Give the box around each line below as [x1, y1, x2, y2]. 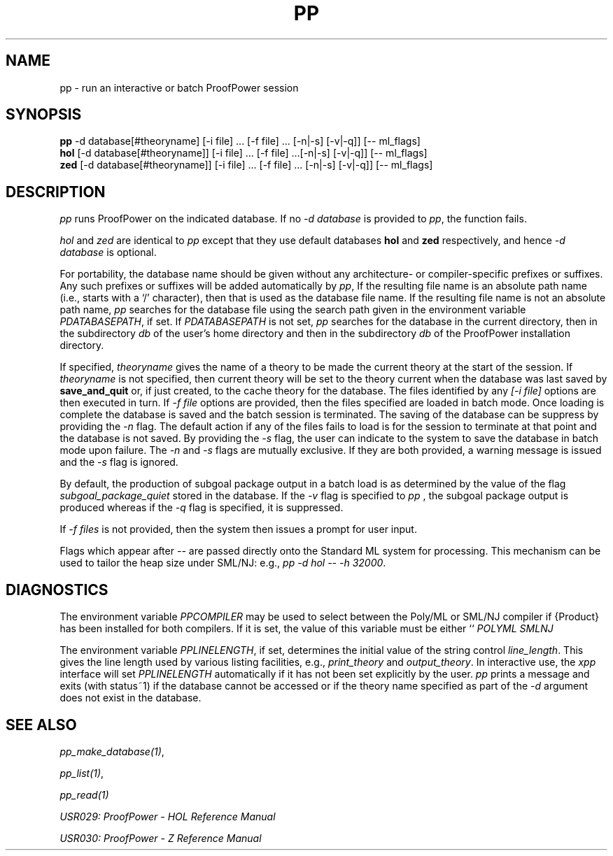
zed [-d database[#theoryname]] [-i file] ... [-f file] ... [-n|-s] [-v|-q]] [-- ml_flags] [59, 159, 433, 171]
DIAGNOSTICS [6, 580, 108, 599]
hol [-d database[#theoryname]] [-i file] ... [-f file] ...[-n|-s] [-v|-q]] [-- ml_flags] [59, 147, 428, 159]
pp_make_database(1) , [59, 745, 164, 757]
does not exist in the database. [59, 692, 202, 704]
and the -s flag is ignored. [59, 456, 178, 469]
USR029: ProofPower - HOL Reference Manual [59, 810, 276, 822]
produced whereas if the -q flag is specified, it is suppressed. [59, 501, 344, 514]
